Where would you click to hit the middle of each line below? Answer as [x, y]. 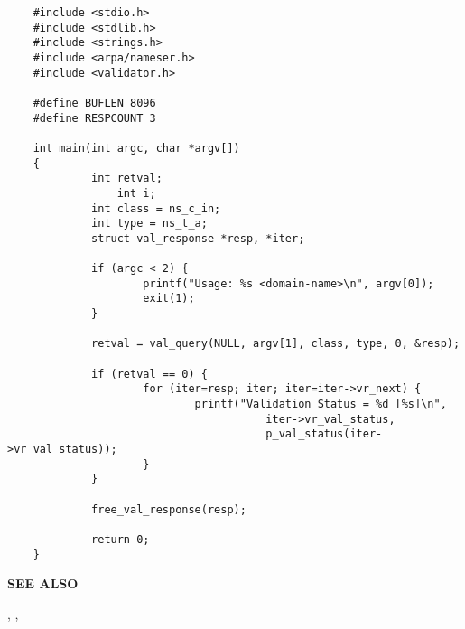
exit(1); [169, 299]
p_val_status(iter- [324, 434]
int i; [136, 193]
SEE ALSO [43, 583]
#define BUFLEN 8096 [94, 103]
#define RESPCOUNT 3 [94, 118]
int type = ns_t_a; [149, 224]
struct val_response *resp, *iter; [198, 238]
